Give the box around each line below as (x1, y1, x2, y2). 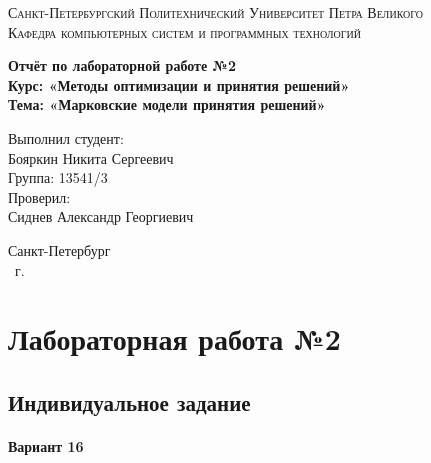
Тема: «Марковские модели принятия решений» (8, 94, 326, 115)
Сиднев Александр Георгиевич (8, 206, 194, 227)
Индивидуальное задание (8, 386, 251, 417)
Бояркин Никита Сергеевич (8, 147, 174, 168)
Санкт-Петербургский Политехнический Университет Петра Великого (8, 2, 424, 22)
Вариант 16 (8, 435, 84, 456)
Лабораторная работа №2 (8, 318, 341, 359)
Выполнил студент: (8, 127, 124, 148)
